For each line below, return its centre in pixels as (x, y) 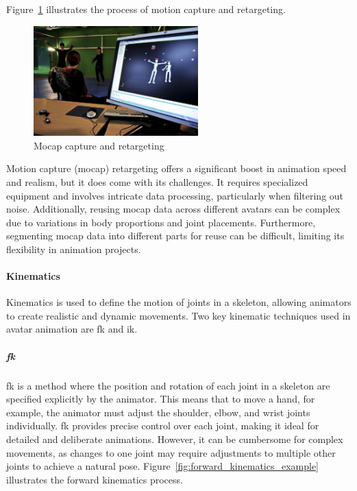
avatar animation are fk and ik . (72, 329)
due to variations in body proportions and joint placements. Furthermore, (161, 222)
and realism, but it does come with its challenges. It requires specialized (157, 181)
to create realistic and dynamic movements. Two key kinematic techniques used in (178, 315)
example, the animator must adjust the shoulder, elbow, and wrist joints (158, 412)
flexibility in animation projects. (74, 249)
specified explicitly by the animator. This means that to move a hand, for (161, 399)
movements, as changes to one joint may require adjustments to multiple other (171, 452)
